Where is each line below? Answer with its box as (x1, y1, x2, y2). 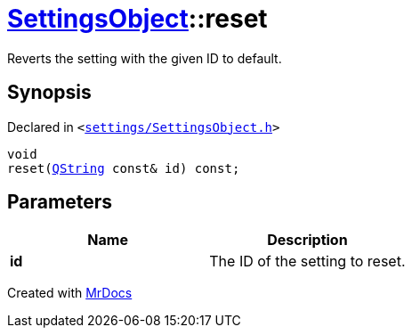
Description (267, 231, 348, 249)
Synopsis (7, 81, 92, 104)
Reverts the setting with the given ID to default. (7, 50, 282, 66)
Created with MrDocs (7, 285, 133, 301)
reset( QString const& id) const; (7, 160, 240, 176)
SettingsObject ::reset (7, 4, 268, 34)
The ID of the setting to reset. (209, 252, 406, 271)
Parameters (7, 191, 112, 214)
